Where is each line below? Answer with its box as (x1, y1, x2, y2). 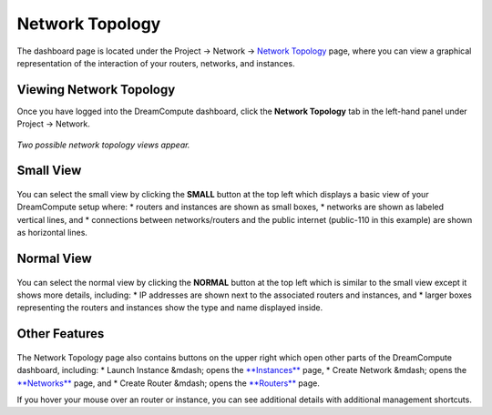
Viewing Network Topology (16, 82, 176, 97)
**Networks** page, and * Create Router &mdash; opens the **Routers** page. (16, 378, 321, 389)
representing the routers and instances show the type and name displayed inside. (16, 302, 323, 313)
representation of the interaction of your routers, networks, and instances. (16, 57, 295, 68)
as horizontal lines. (16, 228, 88, 238)
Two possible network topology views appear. (16, 139, 190, 150)
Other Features (16, 326, 105, 341)
